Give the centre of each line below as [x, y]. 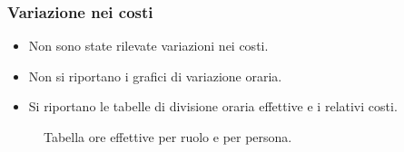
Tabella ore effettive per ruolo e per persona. [168, 137]
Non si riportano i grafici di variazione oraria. [155, 76]
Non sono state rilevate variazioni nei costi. [148, 46]
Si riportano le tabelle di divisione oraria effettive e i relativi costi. [213, 106]
